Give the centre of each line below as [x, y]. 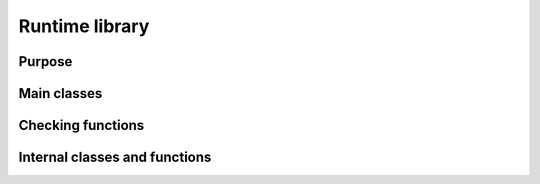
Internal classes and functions [115, 157]
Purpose [45, 61]
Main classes [60, 93]
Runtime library [84, 26]
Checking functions [81, 125]
